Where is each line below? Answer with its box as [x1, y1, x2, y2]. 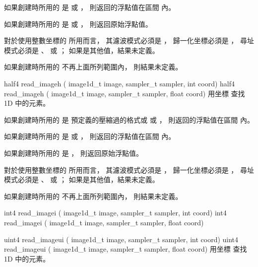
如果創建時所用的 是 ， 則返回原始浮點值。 [4, 147, 143, 158]
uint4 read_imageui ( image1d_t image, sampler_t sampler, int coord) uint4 [4, 234, 239, 244]
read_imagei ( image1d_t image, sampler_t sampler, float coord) [4, 217, 204, 227]
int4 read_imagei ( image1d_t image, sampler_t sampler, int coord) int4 [4, 207, 227, 218]
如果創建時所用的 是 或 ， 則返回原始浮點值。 [4, 18, 152, 29]
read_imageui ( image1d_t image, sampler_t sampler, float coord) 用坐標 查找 [4, 244, 247, 254]
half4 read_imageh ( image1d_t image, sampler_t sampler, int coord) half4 [4, 78, 235, 88]
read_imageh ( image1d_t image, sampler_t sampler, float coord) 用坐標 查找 [4, 88, 245, 98]
